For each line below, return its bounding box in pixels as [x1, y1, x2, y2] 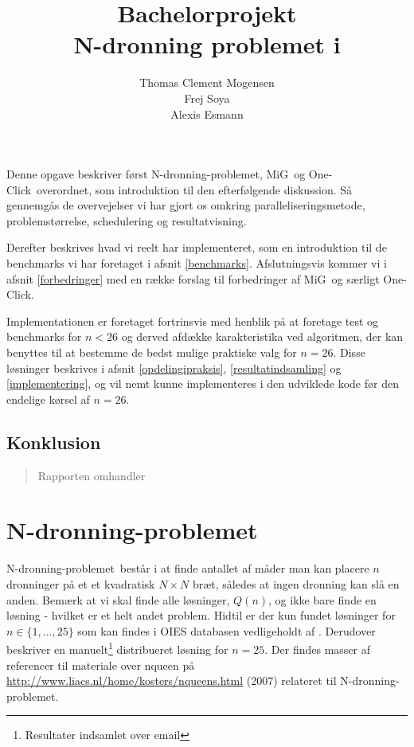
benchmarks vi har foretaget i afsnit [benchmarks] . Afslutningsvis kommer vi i [6, 255, 387, 272]
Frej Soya [184, 89, 230, 106]
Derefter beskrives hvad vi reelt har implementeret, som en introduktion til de [6, 239, 387, 256]
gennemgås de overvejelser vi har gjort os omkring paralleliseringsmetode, [6, 197, 365, 213]
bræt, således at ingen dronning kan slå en [192, 575, 400, 592]
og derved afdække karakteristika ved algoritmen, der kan [121, 328, 404, 345]
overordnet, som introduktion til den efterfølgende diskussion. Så [37, 181, 353, 198]
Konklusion [6, 429, 101, 454]
